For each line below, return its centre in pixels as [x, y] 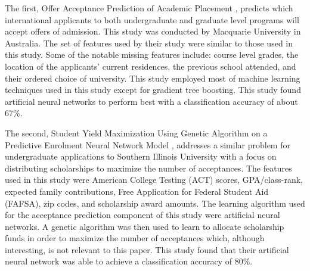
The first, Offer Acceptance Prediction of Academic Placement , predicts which [149, 8]
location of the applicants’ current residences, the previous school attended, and [151, 66]
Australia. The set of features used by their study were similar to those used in [149, 43]
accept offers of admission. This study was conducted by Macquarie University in [153, 31]
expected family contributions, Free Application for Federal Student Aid [137, 191]
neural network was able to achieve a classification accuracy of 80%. [129, 261]
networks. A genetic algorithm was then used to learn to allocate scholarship [145, 226]
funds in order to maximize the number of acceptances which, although [135, 238]
